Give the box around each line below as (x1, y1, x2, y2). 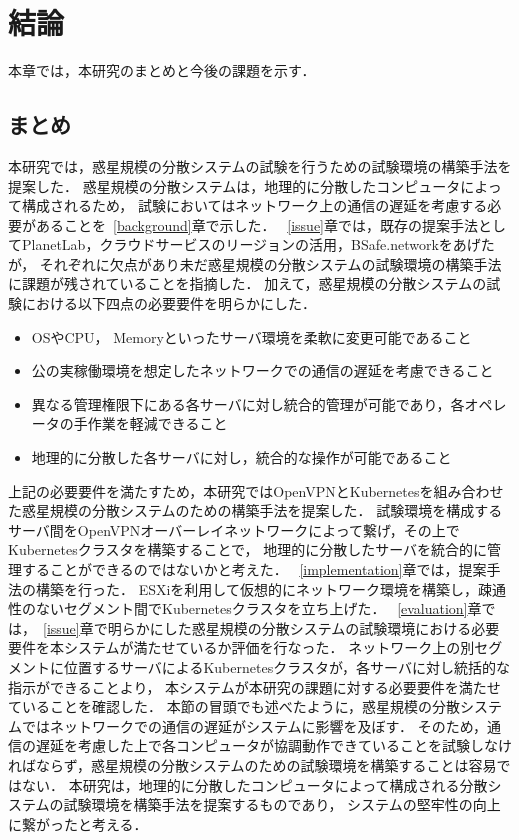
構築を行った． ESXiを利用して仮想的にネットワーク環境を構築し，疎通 (35, 578, 506, 599)
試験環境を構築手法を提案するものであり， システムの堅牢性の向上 (63, 794, 501, 815)
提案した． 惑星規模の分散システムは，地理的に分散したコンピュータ (8, 175, 461, 196)
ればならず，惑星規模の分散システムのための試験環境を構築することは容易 (8, 754, 497, 775)
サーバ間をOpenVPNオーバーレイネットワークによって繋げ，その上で (8, 519, 460, 540)
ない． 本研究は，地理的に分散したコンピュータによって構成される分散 (21, 774, 488, 795)
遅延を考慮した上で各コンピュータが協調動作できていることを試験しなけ (35, 735, 512, 756)
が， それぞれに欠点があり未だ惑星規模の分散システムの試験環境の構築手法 (8, 253, 502, 274)
